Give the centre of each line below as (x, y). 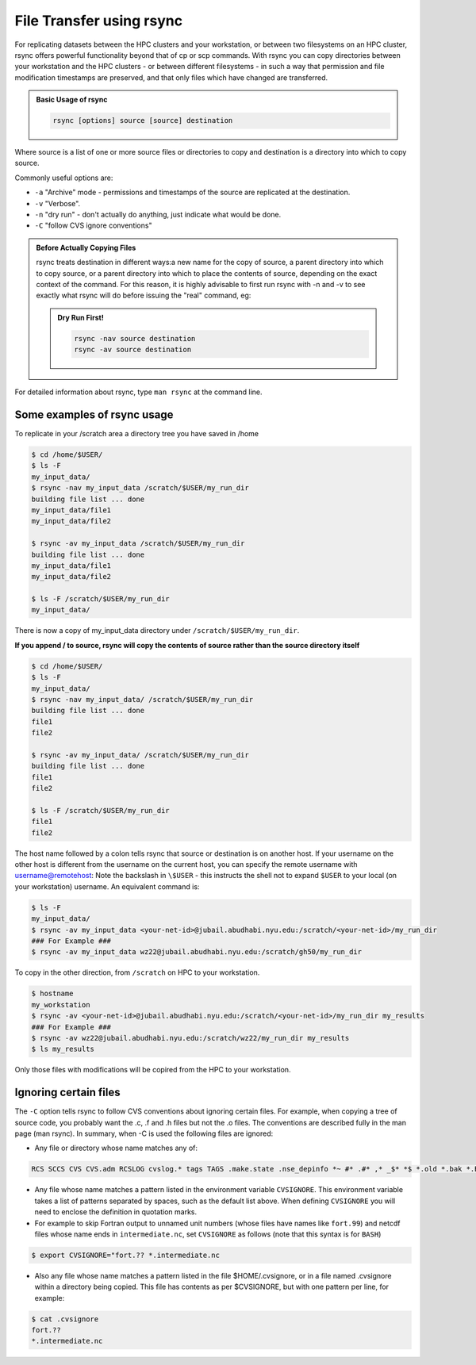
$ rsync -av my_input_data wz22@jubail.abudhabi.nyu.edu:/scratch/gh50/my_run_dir (197, 952)
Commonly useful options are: (64, 178)
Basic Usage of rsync (72, 100)
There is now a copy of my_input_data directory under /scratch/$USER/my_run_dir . (157, 631)
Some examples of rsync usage (94, 414)
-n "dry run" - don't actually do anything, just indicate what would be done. (158, 215)
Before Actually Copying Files (86, 247)
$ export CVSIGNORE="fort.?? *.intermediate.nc (125, 1255)
